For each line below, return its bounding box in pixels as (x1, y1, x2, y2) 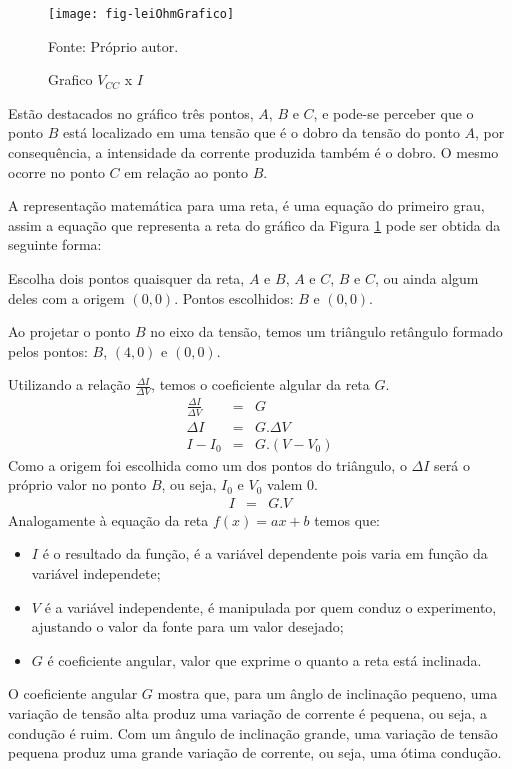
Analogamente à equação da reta (8, 509, 209, 530)
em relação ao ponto (124, 161, 248, 182)
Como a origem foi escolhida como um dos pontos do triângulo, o (8, 454, 407, 475)
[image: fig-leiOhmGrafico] (48, 7, 235, 21)
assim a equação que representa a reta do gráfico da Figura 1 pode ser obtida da (8, 214, 501, 235)
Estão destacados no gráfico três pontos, (8, 102, 254, 123)
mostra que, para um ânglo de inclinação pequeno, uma (157, 683, 498, 704)
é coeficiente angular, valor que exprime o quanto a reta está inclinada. (47, 649, 482, 670)
